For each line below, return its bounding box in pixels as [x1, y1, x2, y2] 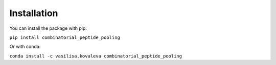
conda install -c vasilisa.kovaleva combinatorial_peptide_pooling [9, 53, 182, 59]
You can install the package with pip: [9, 25, 87, 31]
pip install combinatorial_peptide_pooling [9, 34, 120, 40]
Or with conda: [9, 43, 41, 50]
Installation [9, 8, 58, 19]
